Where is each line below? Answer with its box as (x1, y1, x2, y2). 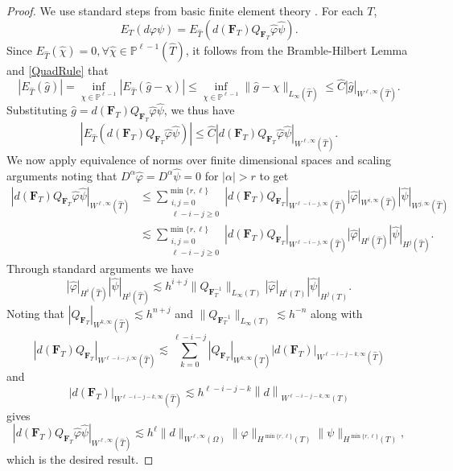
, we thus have (163, 101, 235, 118)
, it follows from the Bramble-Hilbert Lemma (185, 41, 408, 58)
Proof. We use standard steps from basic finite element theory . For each (6, 2, 364, 19)
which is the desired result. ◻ (6, 450, 154, 467)
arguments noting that (6, 167, 117, 184)
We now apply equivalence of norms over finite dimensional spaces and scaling (6, 151, 391, 168)
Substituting (6, 101, 68, 118)
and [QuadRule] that (6, 61, 109, 78)
